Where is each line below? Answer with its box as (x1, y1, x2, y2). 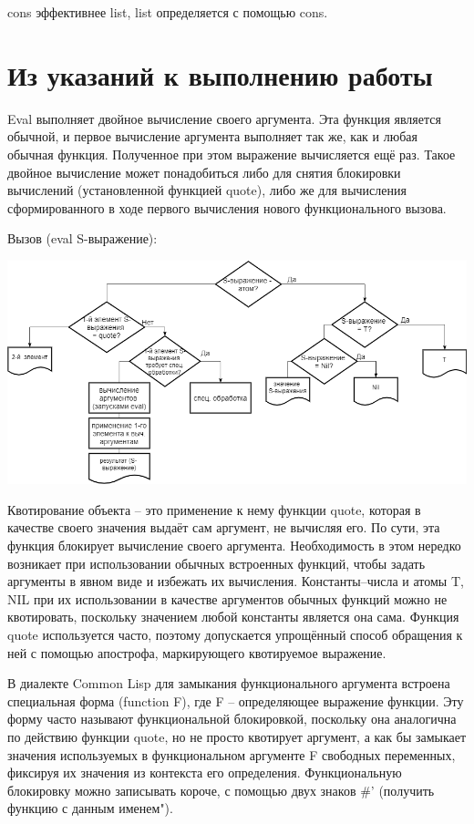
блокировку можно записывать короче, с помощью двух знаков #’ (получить (7, 780, 435, 799)
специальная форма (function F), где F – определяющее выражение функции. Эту (7, 691, 464, 710)
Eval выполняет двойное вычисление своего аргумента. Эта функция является (7, 108, 441, 128)
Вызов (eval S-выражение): (7, 229, 158, 248)
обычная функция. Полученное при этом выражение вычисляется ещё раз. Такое (7, 144, 456, 163)
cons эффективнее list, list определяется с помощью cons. (7, 3, 328, 21)
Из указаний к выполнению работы (7, 56, 433, 93)
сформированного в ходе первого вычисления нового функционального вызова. (7, 198, 447, 217)
